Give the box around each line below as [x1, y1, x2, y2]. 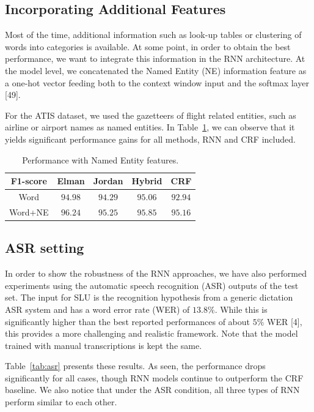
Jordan [93, 174, 123, 187]
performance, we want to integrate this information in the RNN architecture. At [5, 52, 305, 65]
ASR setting [5, 238, 84, 257]
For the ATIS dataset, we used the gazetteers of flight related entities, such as [5, 108, 296, 121]
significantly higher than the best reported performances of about [5, 315, 250, 328]
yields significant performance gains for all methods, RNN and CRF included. [5, 132, 296, 145]
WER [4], [267, 315, 302, 328]
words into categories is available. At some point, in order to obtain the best [5, 40, 291, 53]
